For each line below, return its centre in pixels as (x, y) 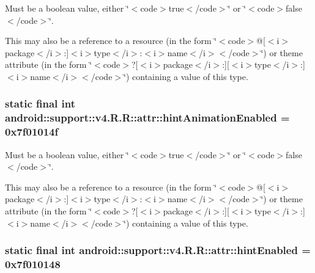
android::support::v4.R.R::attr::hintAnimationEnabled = (147, 118)
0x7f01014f (32, 132)
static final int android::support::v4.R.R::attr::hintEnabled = (158, 250)
